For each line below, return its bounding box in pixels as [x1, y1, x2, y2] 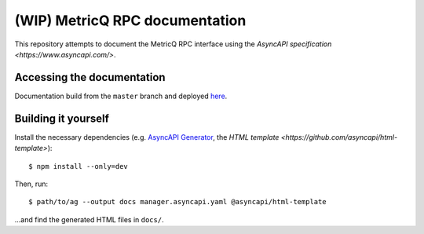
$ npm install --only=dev [28, 162, 129, 170]
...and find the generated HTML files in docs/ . [14, 214, 164, 224]
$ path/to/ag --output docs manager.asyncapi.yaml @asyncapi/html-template [28, 197, 327, 207]
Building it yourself [14, 112, 110, 125]
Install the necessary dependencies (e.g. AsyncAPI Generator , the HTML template [14, 132, 280, 141]
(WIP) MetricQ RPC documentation [14, 12, 247, 29]
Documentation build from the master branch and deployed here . [14, 91, 228, 101]
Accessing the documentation [14, 71, 166, 84]
